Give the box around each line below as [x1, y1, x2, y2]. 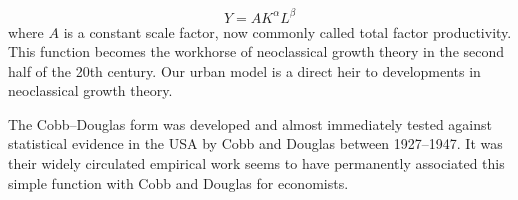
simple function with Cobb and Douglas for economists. [8, 172, 349, 193]
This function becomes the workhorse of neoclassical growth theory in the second [8, 41, 505, 62]
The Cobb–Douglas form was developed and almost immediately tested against [8, 113, 492, 134]
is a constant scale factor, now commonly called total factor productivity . [63, 21, 512, 42]
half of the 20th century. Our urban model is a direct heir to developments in [8, 60, 481, 81]
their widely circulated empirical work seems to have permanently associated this [8, 153, 505, 174]
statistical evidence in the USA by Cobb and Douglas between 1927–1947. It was [8, 133, 503, 154]
